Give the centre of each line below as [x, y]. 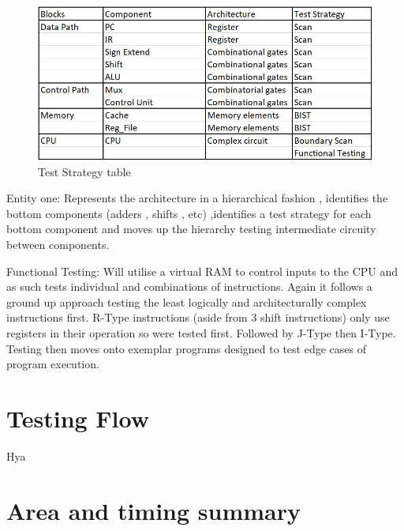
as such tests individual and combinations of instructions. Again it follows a [189, 286]
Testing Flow [78, 418]
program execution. [53, 364]
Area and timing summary [153, 510]
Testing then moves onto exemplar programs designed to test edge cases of [186, 348]
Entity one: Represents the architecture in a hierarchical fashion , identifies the [197, 198]
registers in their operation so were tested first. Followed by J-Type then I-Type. [201, 333]
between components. [58, 245]
